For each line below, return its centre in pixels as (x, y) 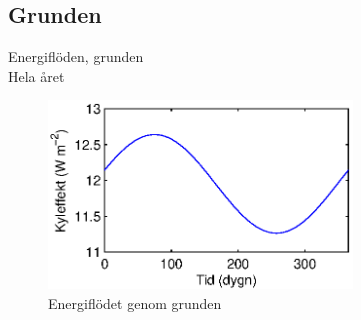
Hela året (36, 75)
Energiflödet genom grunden (135, 302)
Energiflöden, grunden (76, 56)
